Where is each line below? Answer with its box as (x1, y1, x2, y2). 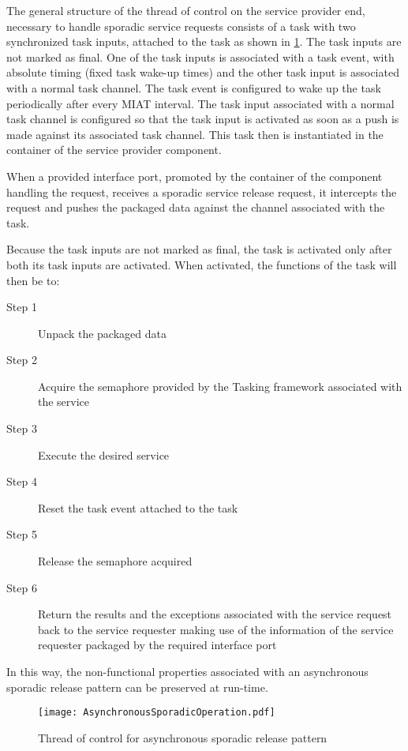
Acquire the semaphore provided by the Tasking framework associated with (38, 377, 402, 394)
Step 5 (6, 526, 37, 543)
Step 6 (6, 579, 37, 595)
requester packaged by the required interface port (38, 636, 277, 653)
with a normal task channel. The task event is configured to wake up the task (6, 79, 381, 96)
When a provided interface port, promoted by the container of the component (6, 167, 383, 184)
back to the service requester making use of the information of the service (38, 621, 394, 637)
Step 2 (6, 351, 37, 368)
